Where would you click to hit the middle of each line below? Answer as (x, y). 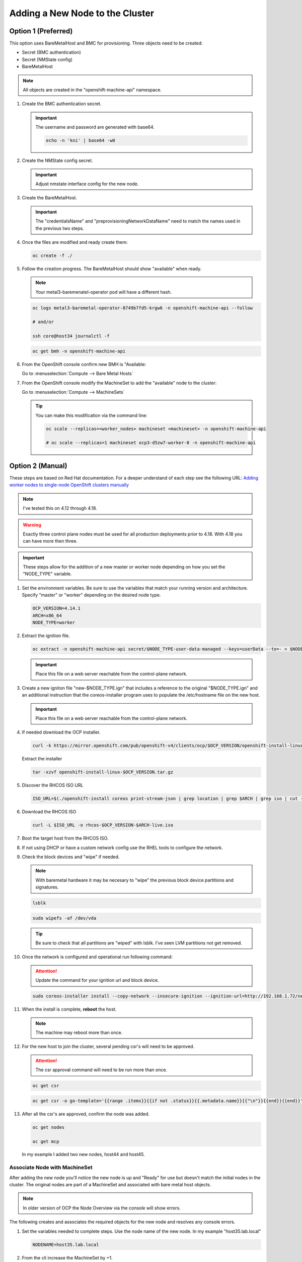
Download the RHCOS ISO (49, 812)
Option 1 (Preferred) (41, 31)
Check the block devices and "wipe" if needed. (71, 857)
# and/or (43, 322)
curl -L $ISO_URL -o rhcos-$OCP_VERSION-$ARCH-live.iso (103, 825)
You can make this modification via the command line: (92, 415)
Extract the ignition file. (46, 636)
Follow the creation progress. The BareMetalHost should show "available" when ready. (112, 269)
